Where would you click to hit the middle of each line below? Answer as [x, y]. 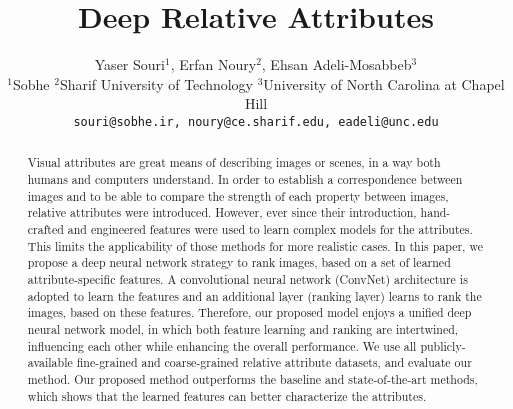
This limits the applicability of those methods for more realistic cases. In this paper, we [255, 245]
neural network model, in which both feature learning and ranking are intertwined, [243, 328]
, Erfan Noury [213, 64]
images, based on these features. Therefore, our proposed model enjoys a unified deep [249, 312]
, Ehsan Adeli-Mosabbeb [336, 64]
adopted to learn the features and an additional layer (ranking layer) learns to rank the [254, 295]
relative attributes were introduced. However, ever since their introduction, [222, 212]
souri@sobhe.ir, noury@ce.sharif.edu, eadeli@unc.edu [256, 121]
